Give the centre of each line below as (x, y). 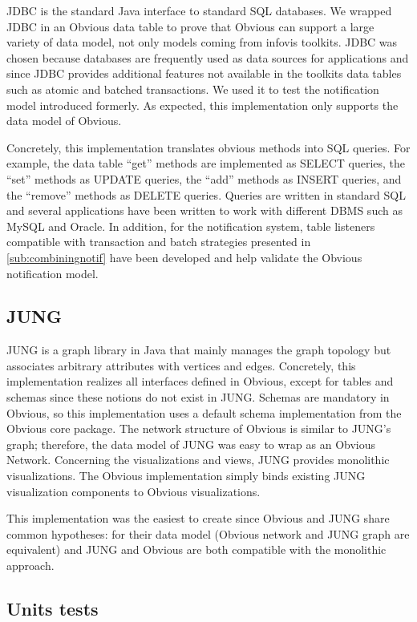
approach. (30, 565)
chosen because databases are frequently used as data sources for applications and (208, 57)
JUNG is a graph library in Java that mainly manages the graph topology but (199, 350)
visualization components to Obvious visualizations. (134, 491)
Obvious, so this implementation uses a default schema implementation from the (204, 412)
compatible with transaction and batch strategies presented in (159, 242)
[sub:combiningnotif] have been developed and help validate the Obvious (184, 257)
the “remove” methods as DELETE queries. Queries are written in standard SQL (206, 194)
